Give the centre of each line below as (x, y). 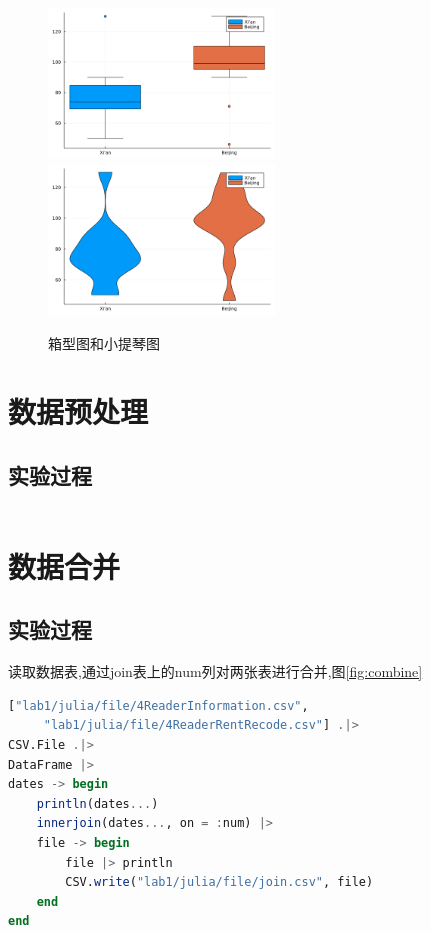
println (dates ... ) (97, 803)
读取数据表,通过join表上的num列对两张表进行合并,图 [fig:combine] (215, 671)
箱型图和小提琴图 (104, 342)
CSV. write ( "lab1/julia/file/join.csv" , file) (219, 882)
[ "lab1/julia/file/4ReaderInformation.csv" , (158, 705)
